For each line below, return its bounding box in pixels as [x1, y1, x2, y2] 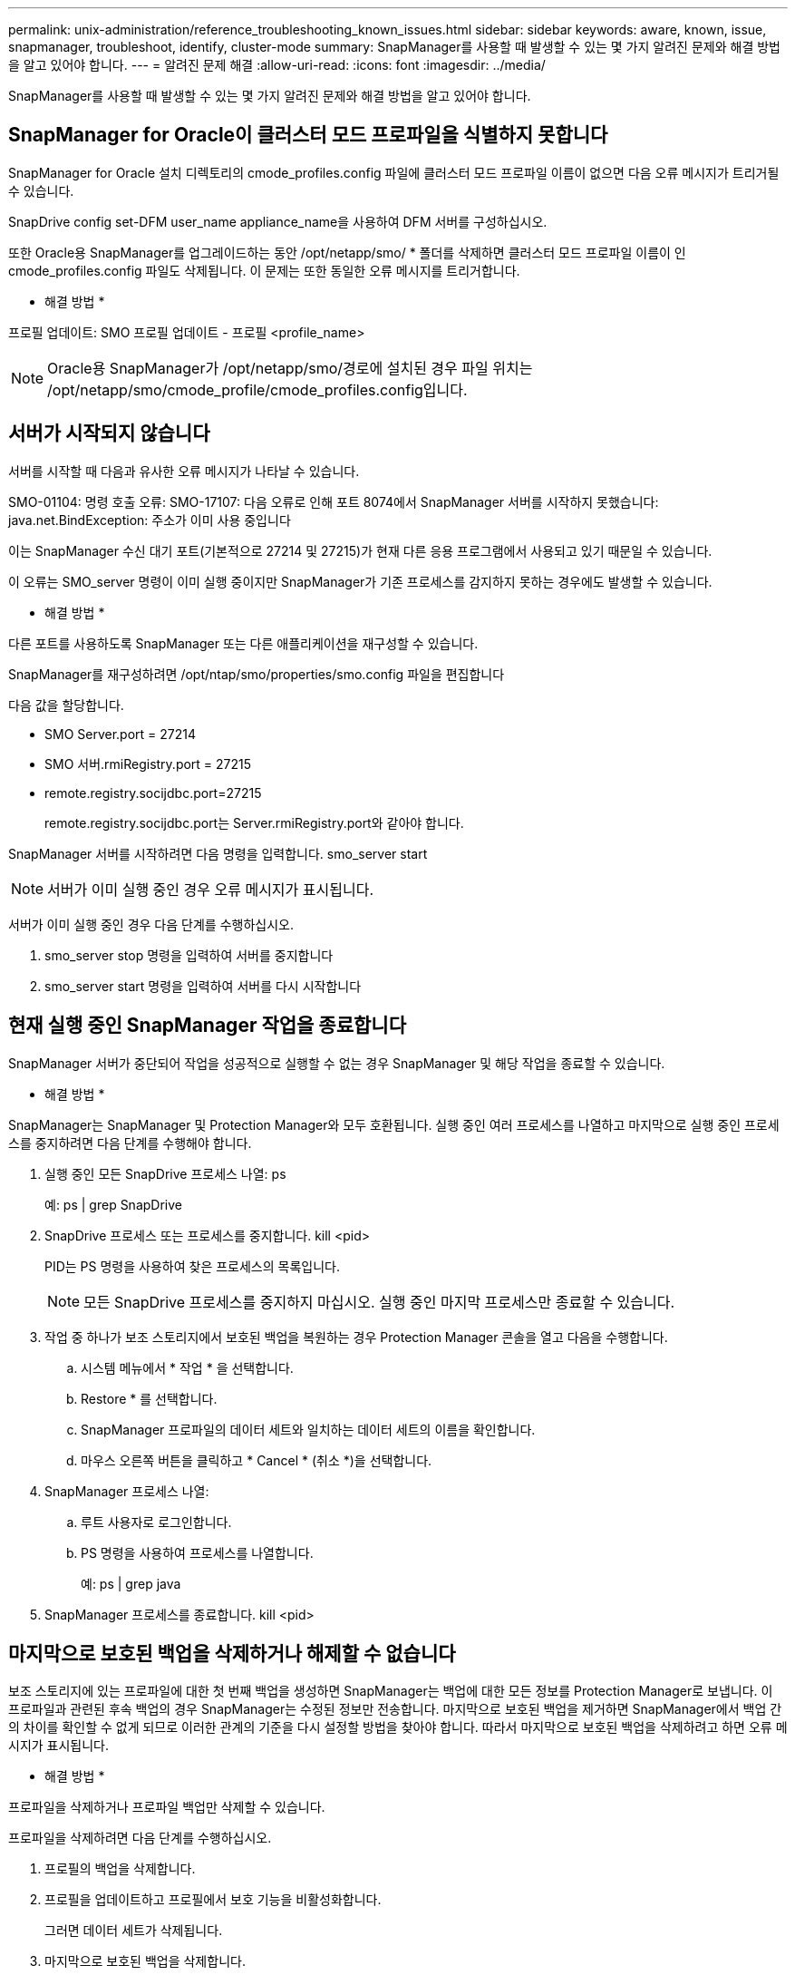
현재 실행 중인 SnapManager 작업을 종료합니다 [8, 1014, 406, 1037]
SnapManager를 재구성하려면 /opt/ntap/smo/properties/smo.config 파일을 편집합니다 [8, 666, 505, 682]
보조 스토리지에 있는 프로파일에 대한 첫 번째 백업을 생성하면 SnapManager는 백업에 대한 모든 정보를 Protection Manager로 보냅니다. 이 [8, 1683, 773, 1699]
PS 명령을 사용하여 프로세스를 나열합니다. [81, 1544, 314, 1561]
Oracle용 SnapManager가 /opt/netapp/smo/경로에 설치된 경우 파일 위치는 [47, 358, 533, 377]
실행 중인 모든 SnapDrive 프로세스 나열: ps [44, 1165, 286, 1182]
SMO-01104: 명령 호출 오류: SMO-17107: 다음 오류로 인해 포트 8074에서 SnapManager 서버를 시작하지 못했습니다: [8, 493, 659, 510]
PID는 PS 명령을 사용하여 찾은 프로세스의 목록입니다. [44, 1258, 340, 1274]
